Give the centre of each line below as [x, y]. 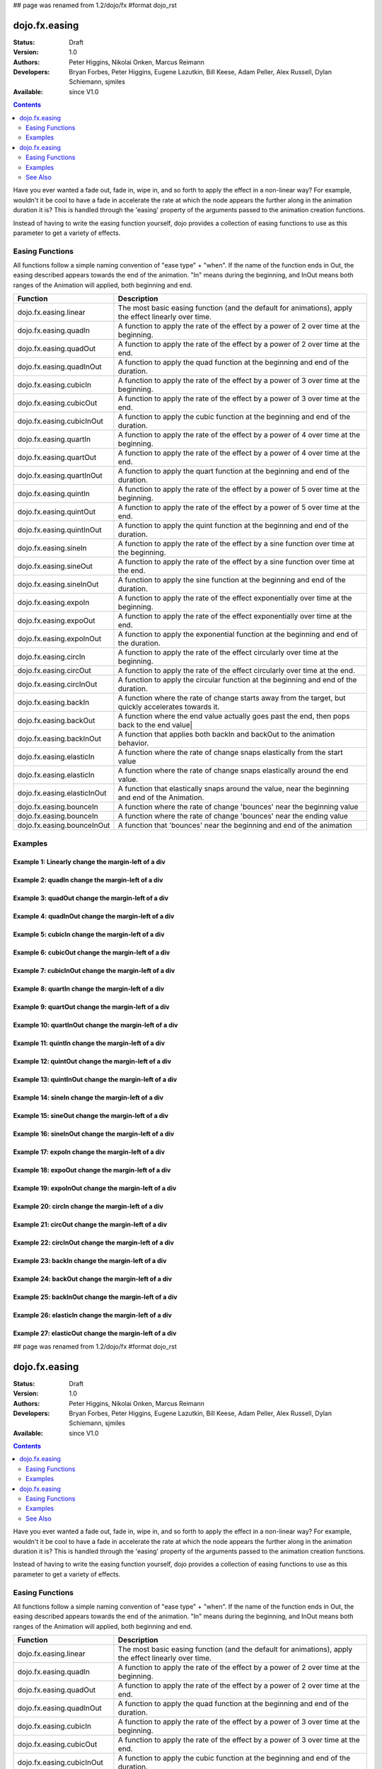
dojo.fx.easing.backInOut [59, 739]
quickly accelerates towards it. [169, 707]
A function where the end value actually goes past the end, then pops [234, 716]
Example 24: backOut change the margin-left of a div [93, 1279]
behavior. [133, 743]
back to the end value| [155, 725]
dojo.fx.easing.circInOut [57, 684]
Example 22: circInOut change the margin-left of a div [94, 1243]
